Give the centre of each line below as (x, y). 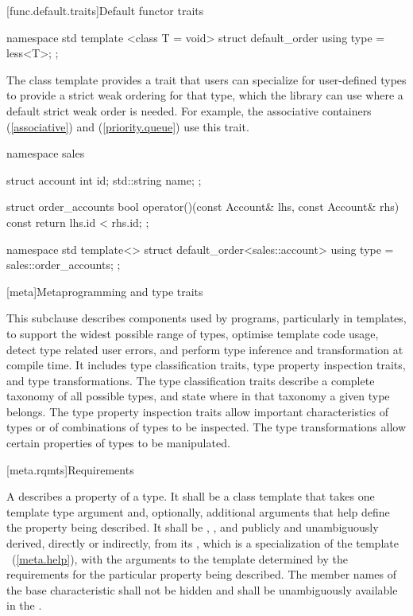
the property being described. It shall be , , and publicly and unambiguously (193, 527)
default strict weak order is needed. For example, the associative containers (189, 110)
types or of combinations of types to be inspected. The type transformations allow (206, 427)
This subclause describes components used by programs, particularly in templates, (206, 318)
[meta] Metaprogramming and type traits (105, 291)
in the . (24, 605)
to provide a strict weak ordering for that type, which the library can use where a (205, 95)
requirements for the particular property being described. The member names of (201, 574)
